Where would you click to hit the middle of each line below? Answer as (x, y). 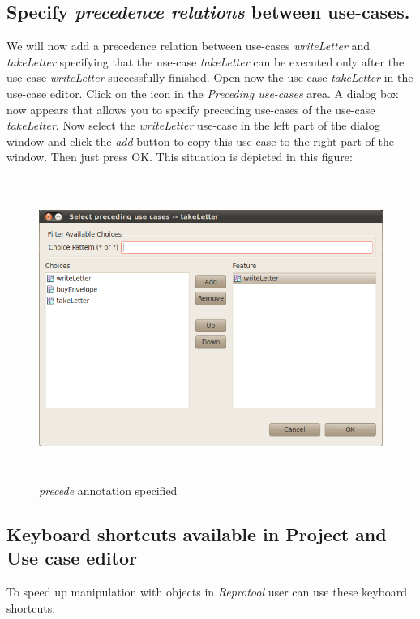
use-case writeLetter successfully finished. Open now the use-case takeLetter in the (210, 77)
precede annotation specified (108, 490)
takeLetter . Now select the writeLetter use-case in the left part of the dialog (193, 125)
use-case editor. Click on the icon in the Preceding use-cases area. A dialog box (203, 93)
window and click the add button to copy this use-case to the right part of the (200, 141)
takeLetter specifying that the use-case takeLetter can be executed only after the (206, 61)
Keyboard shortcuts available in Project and (197, 534)
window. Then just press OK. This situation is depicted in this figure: (180, 157)
